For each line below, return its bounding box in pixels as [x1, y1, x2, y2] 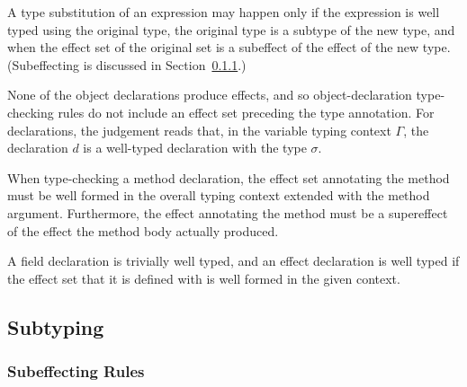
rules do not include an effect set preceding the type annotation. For [58, 102, 435, 121]
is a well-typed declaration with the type [83, 138, 307, 157]
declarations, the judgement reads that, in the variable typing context [7, 120, 391, 139]
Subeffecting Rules [7, 360, 145, 383]
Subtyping [7, 312, 104, 340]
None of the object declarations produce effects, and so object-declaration [7, 85, 412, 104]
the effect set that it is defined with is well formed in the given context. [7, 268, 400, 287]
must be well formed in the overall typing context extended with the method [7, 186, 430, 205]
